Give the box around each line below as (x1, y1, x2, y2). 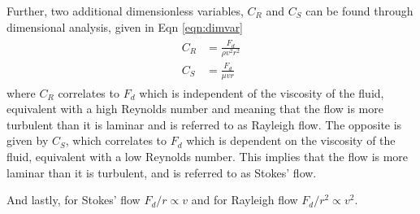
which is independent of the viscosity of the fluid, (139, 84, 384, 101)
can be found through (305, 2, 414, 19)
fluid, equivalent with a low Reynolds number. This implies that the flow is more (6, 148, 409, 165)
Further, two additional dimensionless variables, (6, 2, 244, 19)
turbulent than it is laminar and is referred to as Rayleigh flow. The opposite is (6, 116, 402, 133)
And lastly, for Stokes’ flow (6, 191, 141, 208)
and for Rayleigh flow (191, 191, 298, 208)
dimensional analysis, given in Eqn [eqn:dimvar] (6, 18, 244, 35)
